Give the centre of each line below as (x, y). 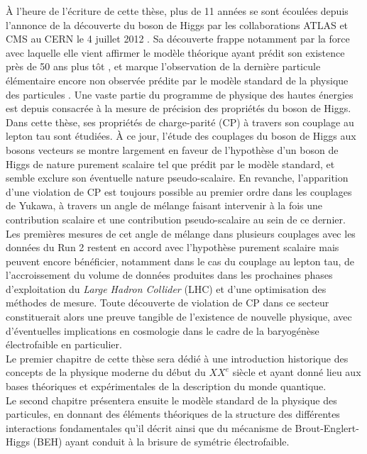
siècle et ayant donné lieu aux (297, 372)
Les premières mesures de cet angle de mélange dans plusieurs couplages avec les (181, 233)
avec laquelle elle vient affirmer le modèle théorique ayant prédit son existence (175, 52)
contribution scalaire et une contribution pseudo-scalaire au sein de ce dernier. (176, 219)
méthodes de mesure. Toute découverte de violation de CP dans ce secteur (168, 303)
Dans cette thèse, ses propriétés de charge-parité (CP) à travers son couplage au (180, 122)
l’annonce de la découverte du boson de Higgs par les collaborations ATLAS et (177, 24)
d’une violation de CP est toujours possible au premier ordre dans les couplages (179, 191)
